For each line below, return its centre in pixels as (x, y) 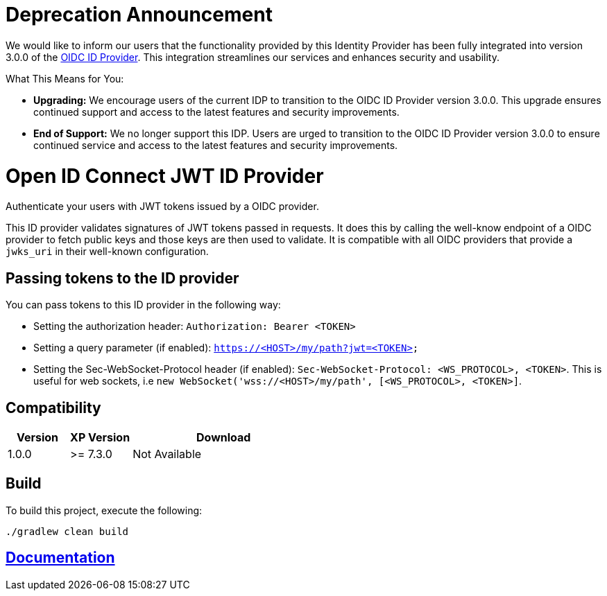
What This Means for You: (65, 78)
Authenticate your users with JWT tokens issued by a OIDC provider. (162, 207)
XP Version (100, 437)
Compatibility (53, 407)
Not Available (167, 454)
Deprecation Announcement (139, 15)
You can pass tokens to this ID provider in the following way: (143, 305)
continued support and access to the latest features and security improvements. (216, 112)
